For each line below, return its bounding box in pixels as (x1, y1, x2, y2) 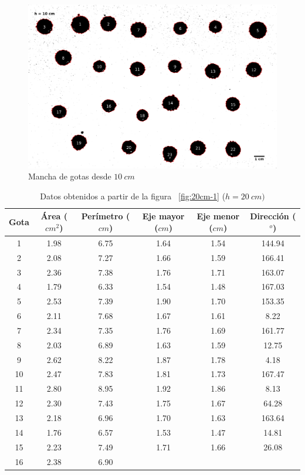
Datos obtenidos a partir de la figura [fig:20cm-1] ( (40, 189, 226, 202)
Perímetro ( (81, 210, 130, 222)
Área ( (40, 210, 68, 222)
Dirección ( (250, 210, 296, 222)
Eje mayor (142, 210, 185, 222)
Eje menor (196, 210, 240, 222)
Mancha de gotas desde (28, 170, 111, 182)
